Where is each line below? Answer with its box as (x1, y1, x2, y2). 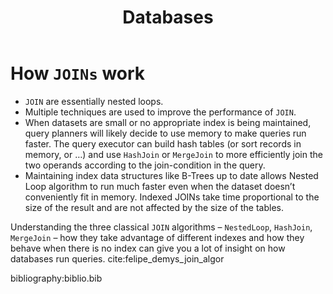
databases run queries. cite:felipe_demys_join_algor (10, 252, 225, 265)
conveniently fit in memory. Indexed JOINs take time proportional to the (24, 191, 320, 203)
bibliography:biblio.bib (10, 272, 103, 284)
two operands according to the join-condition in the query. (24, 159, 266, 171)
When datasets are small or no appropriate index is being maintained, (24, 116, 312, 128)
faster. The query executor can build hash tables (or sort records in (24, 137, 302, 150)
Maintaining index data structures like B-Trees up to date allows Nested (24, 169, 319, 181)
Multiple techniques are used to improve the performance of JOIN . (24, 106, 297, 118)
